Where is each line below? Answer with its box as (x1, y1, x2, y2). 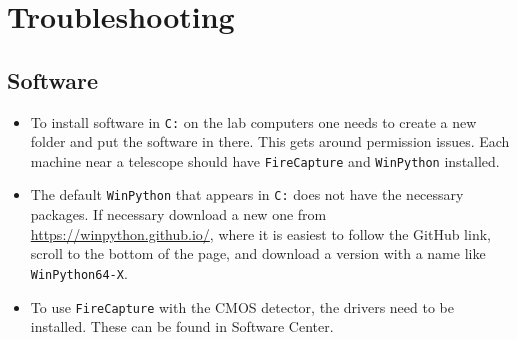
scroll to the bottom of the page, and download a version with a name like (30, 243, 486, 264)
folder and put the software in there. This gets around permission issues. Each (30, 131, 510, 152)
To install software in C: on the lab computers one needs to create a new (30, 111, 477, 132)
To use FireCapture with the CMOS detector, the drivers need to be (30, 296, 454, 317)
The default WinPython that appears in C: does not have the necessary (30, 184, 464, 205)
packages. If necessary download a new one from (30, 204, 327, 225)
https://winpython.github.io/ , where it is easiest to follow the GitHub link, (30, 223, 491, 244)
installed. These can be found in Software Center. (30, 316, 334, 337)
